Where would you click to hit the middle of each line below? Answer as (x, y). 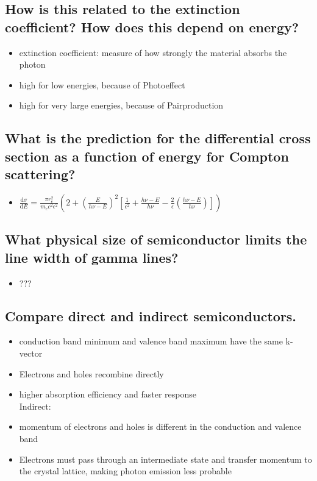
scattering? (40, 174)
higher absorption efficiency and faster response (108, 394)
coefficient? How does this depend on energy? (152, 27)
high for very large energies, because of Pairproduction (121, 105)
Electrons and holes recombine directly (91, 373)
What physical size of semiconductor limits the (156, 239)
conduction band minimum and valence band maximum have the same (151, 341)
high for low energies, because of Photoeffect (102, 84)
